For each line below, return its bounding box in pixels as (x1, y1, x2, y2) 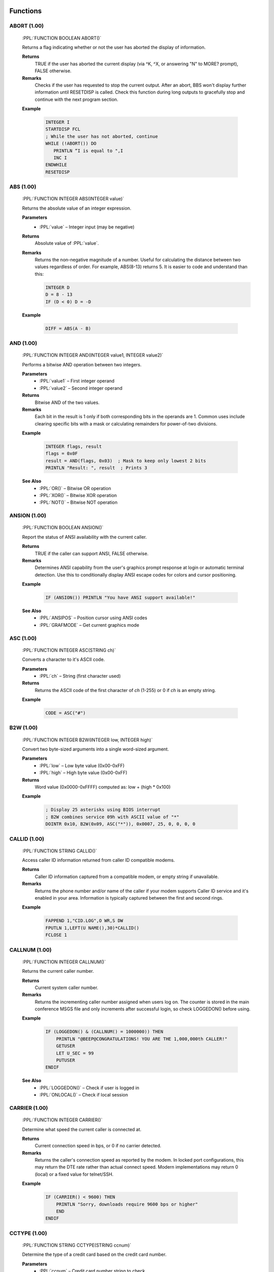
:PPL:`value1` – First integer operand (39, 378, 115, 384)
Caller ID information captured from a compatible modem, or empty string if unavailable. (35, 873, 219, 880)
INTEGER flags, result (45, 444, 102, 450)
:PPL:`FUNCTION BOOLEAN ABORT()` (22, 35, 101, 41)
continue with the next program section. (35, 96, 119, 102)
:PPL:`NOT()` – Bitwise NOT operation (39, 499, 118, 506)
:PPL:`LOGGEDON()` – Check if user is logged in (39, 1084, 140, 1091)
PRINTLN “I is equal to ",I (53, 148, 124, 154)
